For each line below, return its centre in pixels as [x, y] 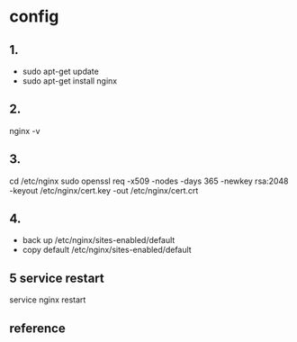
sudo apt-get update [60, 71]
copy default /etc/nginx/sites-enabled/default [107, 250]
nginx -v [25, 130]
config [34, 17]
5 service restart [57, 278]
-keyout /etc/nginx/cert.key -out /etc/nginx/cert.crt [104, 190]
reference [37, 328]
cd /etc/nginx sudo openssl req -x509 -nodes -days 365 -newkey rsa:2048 [149, 181]
